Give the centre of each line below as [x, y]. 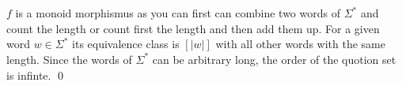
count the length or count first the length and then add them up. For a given [193, 28]
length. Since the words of [69, 59]
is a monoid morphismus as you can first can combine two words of [178, 13]
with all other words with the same [300, 44]
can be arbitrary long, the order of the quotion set [274, 59]
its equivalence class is [126, 44]
